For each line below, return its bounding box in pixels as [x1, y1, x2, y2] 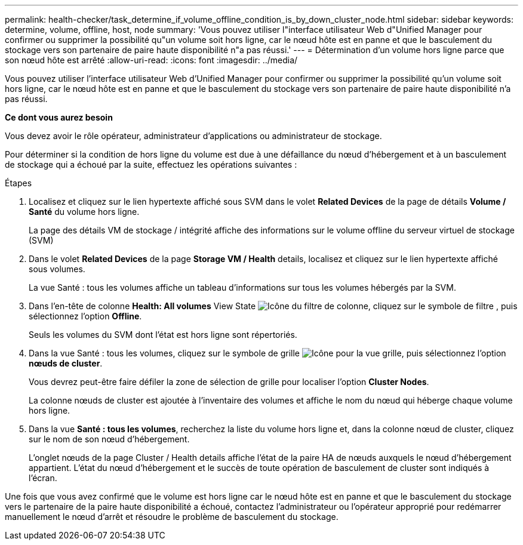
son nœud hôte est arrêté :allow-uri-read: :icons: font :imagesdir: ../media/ [5, 55, 298, 65]
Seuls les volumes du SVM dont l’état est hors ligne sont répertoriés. [29, 330, 297, 340]
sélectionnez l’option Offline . [29, 311, 142, 321]
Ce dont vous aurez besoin [5, 112, 113, 122]
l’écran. [29, 473, 57, 483]
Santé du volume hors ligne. [29, 207, 140, 217]
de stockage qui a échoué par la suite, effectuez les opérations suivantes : [5, 159, 297, 170]
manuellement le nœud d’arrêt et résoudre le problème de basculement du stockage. [5, 512, 339, 522]
